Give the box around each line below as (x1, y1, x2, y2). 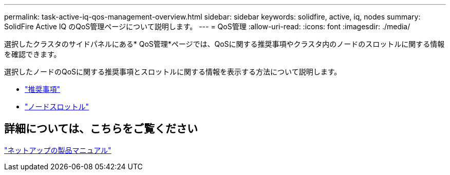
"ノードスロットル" (25, 102, 89, 111)
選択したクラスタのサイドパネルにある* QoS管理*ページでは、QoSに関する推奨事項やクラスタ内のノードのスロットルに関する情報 (4, 40, 445, 48)
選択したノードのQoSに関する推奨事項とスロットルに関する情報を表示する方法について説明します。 (4, 67, 342, 76)
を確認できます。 (4, 50, 61, 59)
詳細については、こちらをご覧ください (4, 122, 198, 135)
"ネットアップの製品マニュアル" (4, 145, 111, 154)
